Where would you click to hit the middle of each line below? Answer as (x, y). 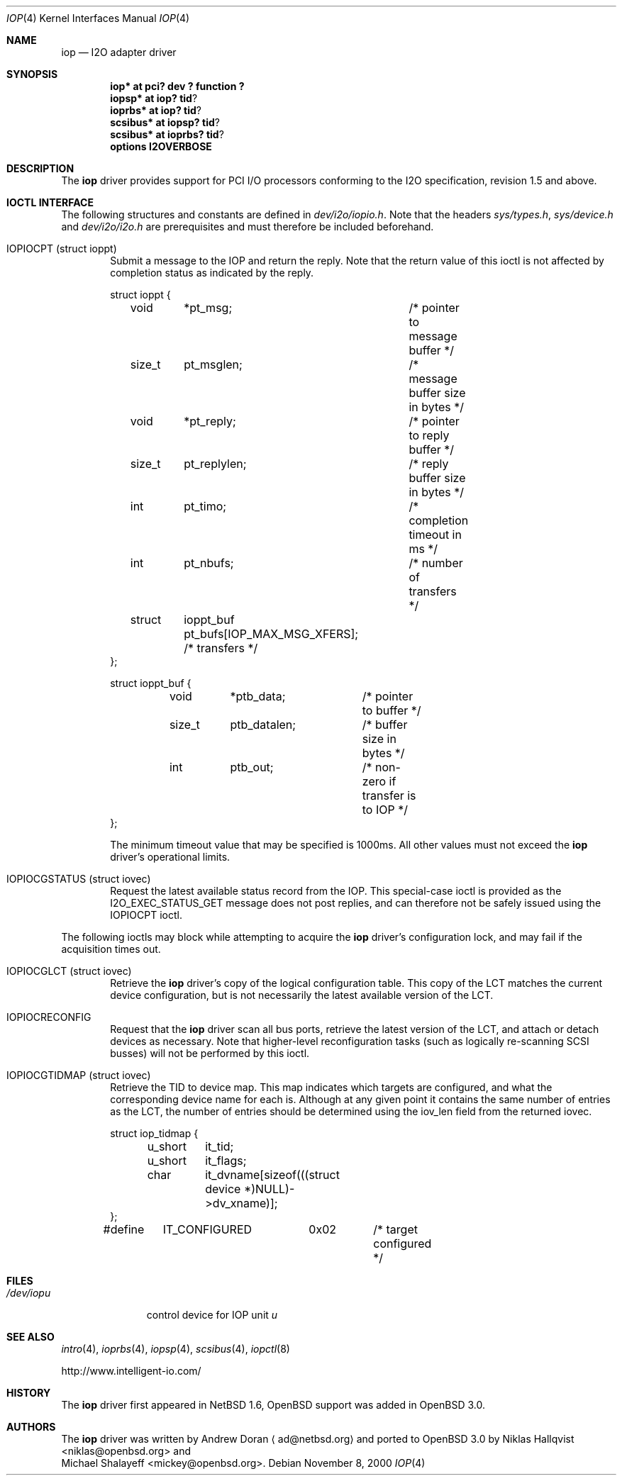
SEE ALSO (30, 1337)
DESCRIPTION (40, 168)
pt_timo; (205, 506)
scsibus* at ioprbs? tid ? (167, 134)
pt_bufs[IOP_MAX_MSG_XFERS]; (271, 634)
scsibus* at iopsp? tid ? (165, 122)
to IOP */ (385, 810)
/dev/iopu (29, 1293)
